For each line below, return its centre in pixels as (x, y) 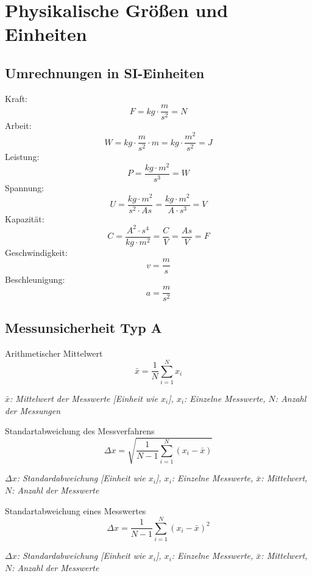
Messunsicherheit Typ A (83, 328)
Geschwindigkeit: (36, 252)
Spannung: (25, 187)
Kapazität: (25, 218)
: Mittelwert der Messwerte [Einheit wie (84, 399)
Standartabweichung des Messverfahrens (80, 431)
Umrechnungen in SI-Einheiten (105, 72)
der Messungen (33, 410)
